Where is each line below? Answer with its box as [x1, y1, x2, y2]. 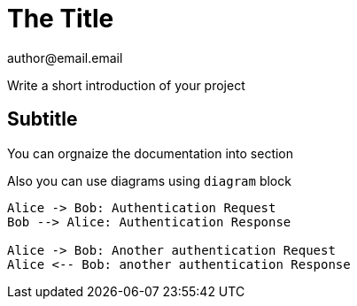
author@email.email [7, 50, 123, 65]
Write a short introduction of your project [7, 77, 245, 93]
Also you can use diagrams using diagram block [7, 172, 291, 188]
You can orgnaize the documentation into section [7, 145, 294, 161]
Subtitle [7, 108, 78, 131]
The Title [7, 4, 114, 34]
